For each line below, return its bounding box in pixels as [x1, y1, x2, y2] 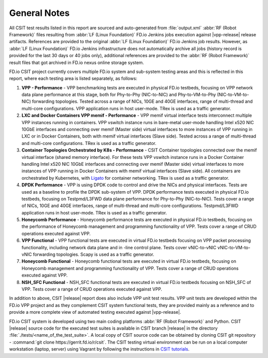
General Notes [9, 7, 70, 18]
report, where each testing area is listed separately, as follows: [9, 75, 137, 81]
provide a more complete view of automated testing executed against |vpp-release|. [9, 309, 181, 315]
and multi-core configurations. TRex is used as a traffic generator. [21, 140, 156, 146]
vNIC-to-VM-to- [217, 244, 251, 250]
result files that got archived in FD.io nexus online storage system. [9, 60, 144, 66]
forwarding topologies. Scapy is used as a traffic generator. [33, 251, 154, 258]
